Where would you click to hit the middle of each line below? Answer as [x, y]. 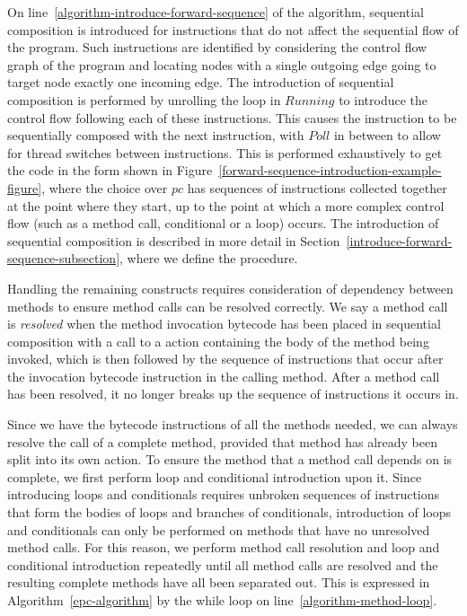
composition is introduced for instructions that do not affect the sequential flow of [233, 29]
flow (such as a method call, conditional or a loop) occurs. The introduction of [223, 223]
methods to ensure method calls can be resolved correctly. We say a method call [228, 306]
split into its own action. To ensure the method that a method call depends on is [230, 459]
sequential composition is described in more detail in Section [174, 240]
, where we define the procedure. [209, 258]
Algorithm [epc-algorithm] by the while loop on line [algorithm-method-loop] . [222, 600]
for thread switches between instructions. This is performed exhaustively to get [225, 152]
